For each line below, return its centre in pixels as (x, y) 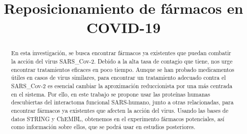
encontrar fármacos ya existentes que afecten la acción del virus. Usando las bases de (120, 110)
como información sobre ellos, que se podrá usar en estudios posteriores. (103, 127)
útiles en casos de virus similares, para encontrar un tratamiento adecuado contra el (118, 78)
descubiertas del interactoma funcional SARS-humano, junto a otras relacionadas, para (122, 102)
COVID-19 (123, 27)
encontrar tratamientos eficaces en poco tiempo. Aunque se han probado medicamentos (123, 69)
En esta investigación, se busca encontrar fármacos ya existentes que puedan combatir (121, 53)
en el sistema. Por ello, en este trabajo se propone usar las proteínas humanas (110, 94)
